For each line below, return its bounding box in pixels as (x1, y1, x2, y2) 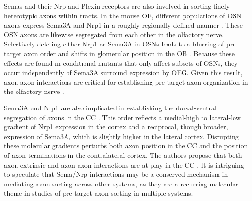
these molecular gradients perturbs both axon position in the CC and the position (4, 140, 248, 151)
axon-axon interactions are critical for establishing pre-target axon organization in (4, 77, 248, 87)
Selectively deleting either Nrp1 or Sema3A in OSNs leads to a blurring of (4, 39, 224, 49)
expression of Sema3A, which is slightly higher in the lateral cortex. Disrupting (4, 131, 239, 141)
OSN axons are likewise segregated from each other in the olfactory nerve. (4, 29, 224, 39)
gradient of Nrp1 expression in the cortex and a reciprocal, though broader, (4, 122, 228, 132)
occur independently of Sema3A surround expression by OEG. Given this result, (4, 67, 243, 77)
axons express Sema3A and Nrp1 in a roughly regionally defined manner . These (4, 20, 243, 30)
